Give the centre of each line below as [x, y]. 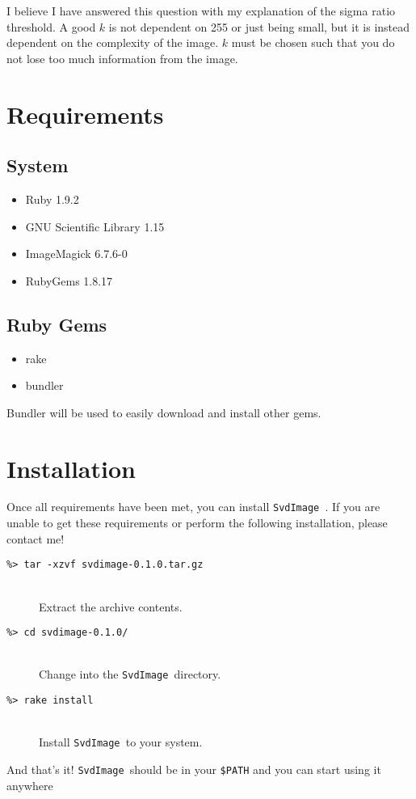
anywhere [30, 785]
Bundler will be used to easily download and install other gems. [164, 412]
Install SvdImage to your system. [121, 742]
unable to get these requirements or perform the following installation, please [197, 523]
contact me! [36, 538]
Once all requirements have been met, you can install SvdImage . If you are [193, 507]
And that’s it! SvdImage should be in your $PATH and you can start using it [194, 769]
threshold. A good [51, 26]
